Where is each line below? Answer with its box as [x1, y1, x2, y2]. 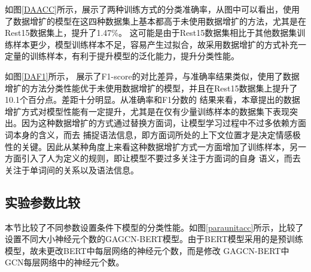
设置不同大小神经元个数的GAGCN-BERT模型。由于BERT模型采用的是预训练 [5, 233, 303, 245]
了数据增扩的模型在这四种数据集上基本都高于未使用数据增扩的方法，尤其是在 [5, 14, 306, 27]
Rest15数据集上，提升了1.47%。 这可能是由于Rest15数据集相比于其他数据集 [5, 26, 297, 39]
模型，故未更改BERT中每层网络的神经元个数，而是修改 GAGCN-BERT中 [5, 244, 289, 256]
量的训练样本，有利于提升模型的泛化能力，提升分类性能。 [13, 50, 239, 62]
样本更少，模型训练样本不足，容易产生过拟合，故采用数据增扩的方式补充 [13, 38, 298, 50]
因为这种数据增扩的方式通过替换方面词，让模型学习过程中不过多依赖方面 [21, 117, 306, 129]
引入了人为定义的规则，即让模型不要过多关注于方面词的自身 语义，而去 [21, 152, 301, 164]
